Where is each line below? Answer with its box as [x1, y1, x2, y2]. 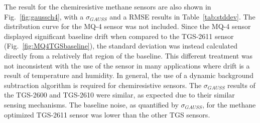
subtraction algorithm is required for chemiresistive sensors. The [4, 79, 202, 90]
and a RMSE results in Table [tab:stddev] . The [109, 11, 255, 21]
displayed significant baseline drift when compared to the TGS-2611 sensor [4, 30, 234, 41]
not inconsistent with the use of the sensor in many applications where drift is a [4, 60, 250, 70]
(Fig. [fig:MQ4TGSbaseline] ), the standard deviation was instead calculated [4, 40, 238, 51]
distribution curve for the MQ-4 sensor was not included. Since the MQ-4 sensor [4, 21, 251, 31]
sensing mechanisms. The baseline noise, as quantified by [4, 99, 179, 109]
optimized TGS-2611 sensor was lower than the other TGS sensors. [4, 109, 210, 119]
